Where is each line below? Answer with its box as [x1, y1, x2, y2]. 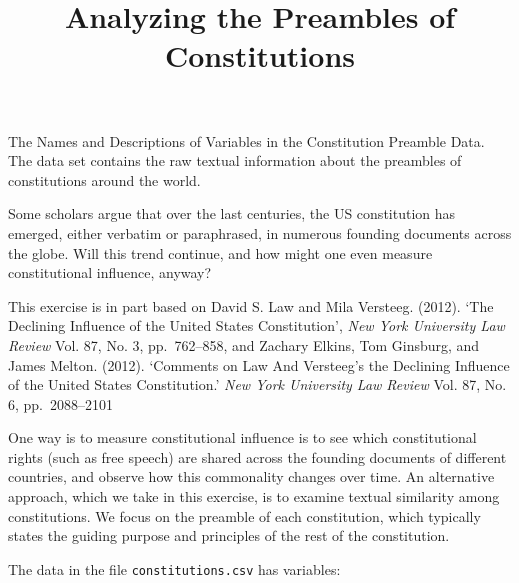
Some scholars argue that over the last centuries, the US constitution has [8, 203, 456, 224]
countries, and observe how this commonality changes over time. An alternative [8, 466, 495, 487]
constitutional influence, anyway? [8, 262, 212, 283]
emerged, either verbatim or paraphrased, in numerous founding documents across [8, 222, 512, 243]
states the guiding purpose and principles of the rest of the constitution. [8, 525, 450, 546]
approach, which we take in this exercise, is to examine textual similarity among [8, 486, 500, 507]
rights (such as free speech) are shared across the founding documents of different [8, 446, 507, 467]
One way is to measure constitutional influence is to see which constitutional [8, 427, 477, 448]
